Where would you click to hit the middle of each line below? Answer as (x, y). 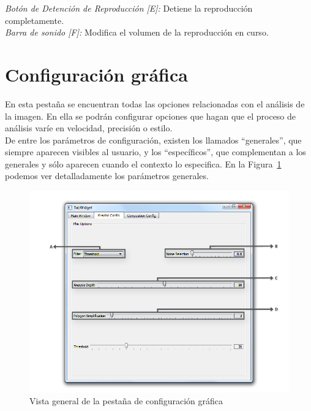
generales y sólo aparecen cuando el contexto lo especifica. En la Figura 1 (143, 163)
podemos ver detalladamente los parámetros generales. (107, 176)
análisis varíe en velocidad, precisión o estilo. (89, 128)
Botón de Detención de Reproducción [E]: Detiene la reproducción (129, 8)
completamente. (35, 20)
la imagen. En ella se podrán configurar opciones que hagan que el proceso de (151, 116)
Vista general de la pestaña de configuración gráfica (126, 401)
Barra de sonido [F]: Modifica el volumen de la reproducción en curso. (137, 32)
